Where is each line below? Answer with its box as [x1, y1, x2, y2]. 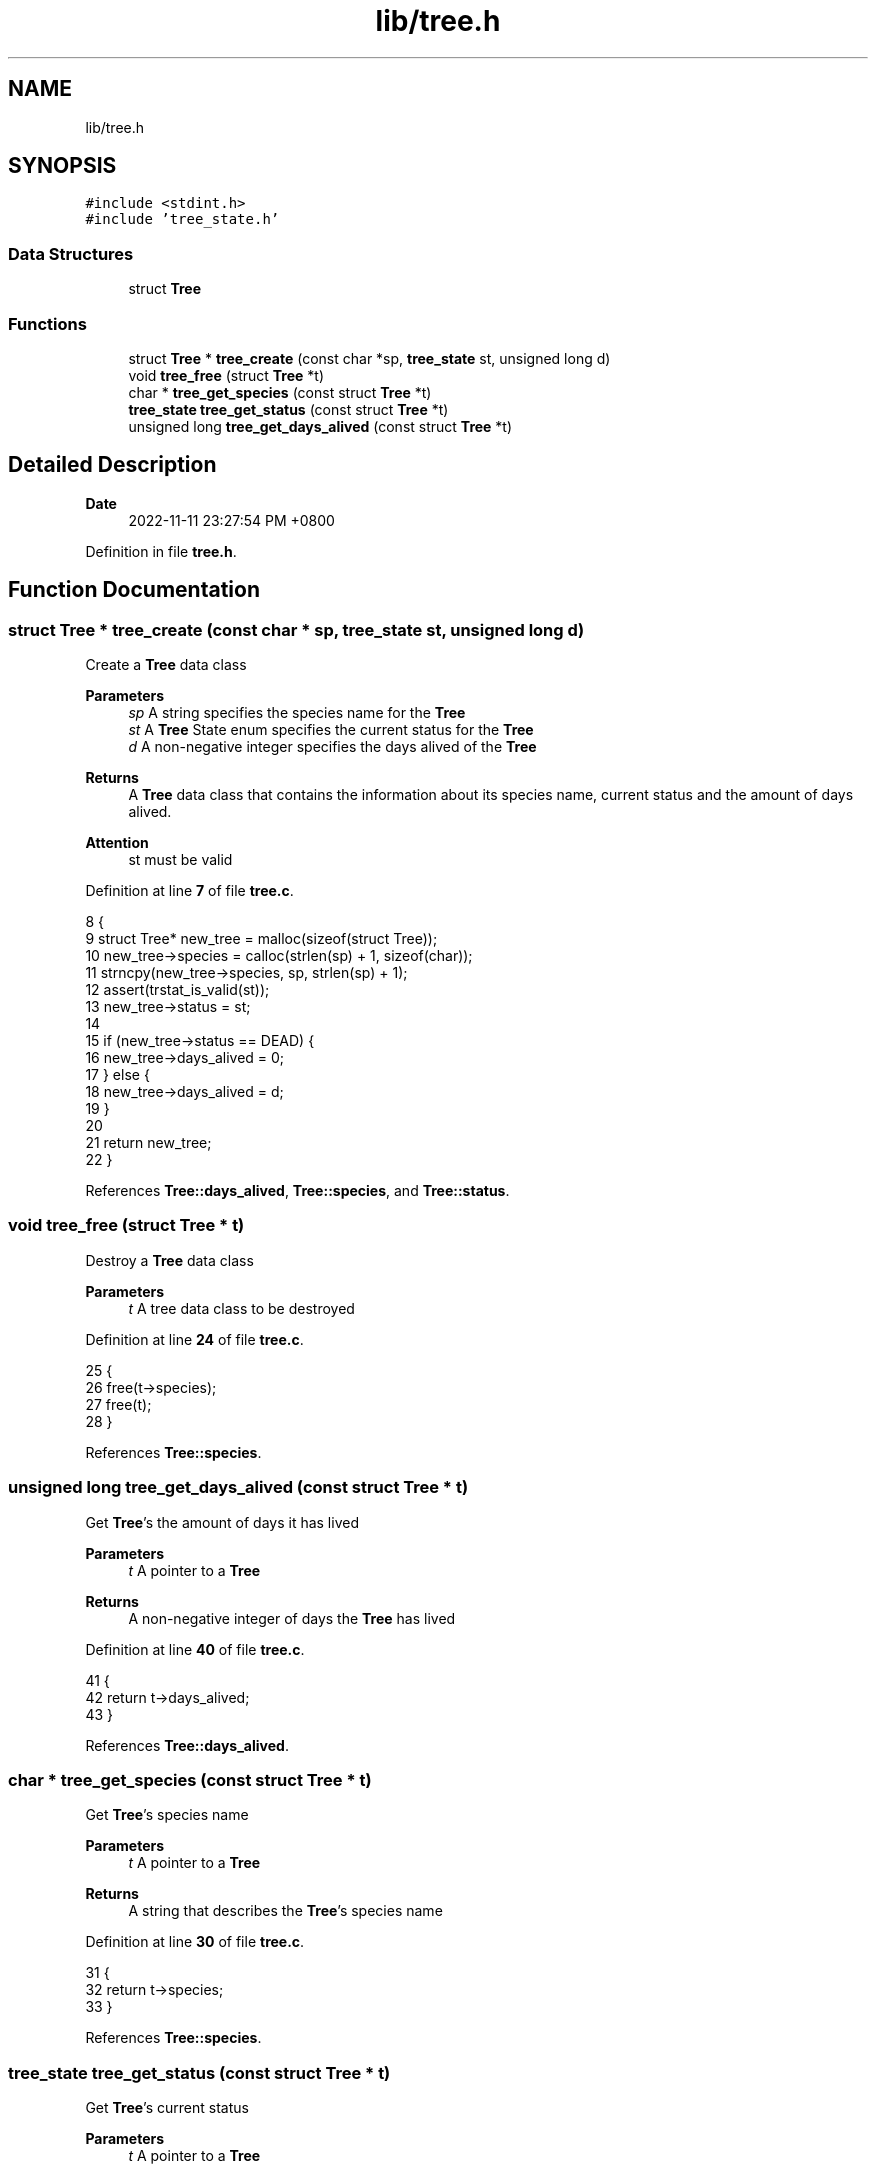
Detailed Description [8, 452, 217, 478]
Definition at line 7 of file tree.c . [85, 882, 294, 899]
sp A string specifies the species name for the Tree [128, 704, 466, 721]
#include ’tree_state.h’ [85, 211, 280, 228]
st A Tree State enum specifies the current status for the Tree [128, 721, 534, 738]
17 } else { [85, 1066, 150, 1083]
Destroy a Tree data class [85, 1251, 254, 1269]
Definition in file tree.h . [85, 542, 237, 560]
